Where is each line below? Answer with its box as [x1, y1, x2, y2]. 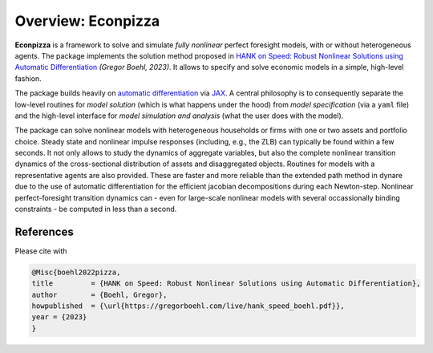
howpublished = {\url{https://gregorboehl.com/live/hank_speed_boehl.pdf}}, [31, 302, 345, 310]
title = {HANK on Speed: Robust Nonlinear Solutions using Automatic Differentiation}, [31, 279, 421, 288]
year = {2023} [31, 313, 87, 322]
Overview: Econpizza [14, 12, 160, 30]
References [14, 225, 74, 238]
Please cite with [14, 245, 67, 256]
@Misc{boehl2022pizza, [31, 267, 121, 277]
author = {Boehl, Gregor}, [31, 290, 168, 299]
